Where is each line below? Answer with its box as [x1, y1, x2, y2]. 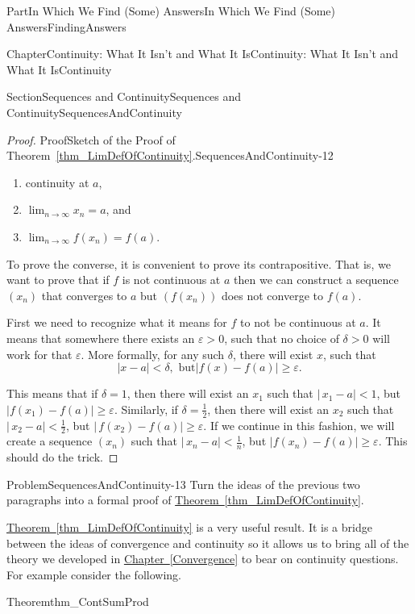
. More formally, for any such [81, 345, 225, 362]
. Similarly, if [114, 400, 178, 417]
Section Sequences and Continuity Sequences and [6, 88, 242, 105]
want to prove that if [6, 271, 110, 288]
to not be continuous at [240, 314, 356, 331]
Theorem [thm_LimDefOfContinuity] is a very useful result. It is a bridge [6, 518, 372, 535]
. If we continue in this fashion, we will [203, 416, 395, 433]
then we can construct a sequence [234, 271, 399, 288]
